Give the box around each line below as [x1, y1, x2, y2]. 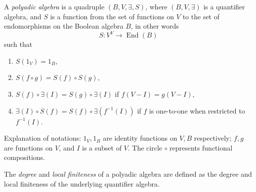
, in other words [130, 21, 179, 31]
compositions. [4, 152, 45, 162]
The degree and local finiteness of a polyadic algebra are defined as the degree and [4, 169, 252, 179]
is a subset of [82, 142, 122, 153]
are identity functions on [103, 133, 177, 143]
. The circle [128, 142, 163, 153]
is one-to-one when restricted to [149, 105, 245, 115]
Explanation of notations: [4, 133, 81, 143]
